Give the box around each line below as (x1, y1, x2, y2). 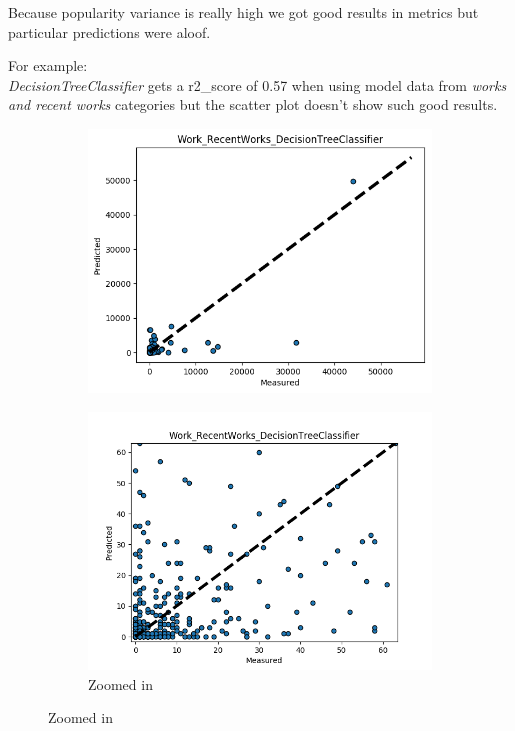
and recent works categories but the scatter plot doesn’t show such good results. (8, 94, 498, 115)
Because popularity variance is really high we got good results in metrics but (8, 2, 479, 22)
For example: (8, 55, 88, 76)
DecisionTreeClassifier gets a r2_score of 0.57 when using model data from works (8, 74, 507, 95)
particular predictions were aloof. (8, 21, 211, 42)
